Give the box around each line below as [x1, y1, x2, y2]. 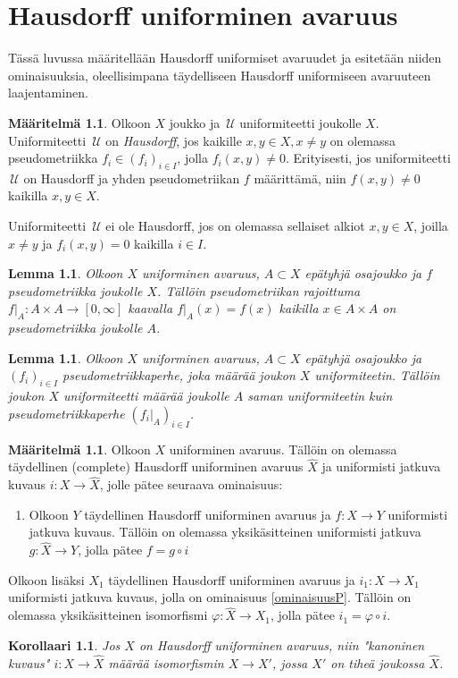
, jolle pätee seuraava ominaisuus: [99, 475, 283, 494]
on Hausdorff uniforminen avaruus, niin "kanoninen [138, 635, 425, 654]
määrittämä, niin [254, 168, 346, 187]
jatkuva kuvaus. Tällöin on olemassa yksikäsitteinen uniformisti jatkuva [29, 522, 421, 541]
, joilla [413, 216, 448, 235]
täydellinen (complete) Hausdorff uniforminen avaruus [8, 457, 304, 476]
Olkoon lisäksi [8, 570, 85, 589]
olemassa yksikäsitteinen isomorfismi [8, 606, 208, 624]
